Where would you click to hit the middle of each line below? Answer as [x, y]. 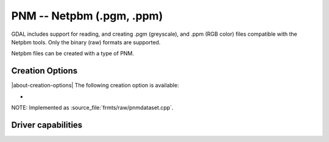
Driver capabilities [47, 125]
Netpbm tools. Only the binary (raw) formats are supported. [86, 42]
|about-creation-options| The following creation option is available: [95, 86]
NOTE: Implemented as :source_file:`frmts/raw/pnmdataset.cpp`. [92, 108]
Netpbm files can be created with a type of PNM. [73, 53]
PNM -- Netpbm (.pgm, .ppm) [87, 16]
